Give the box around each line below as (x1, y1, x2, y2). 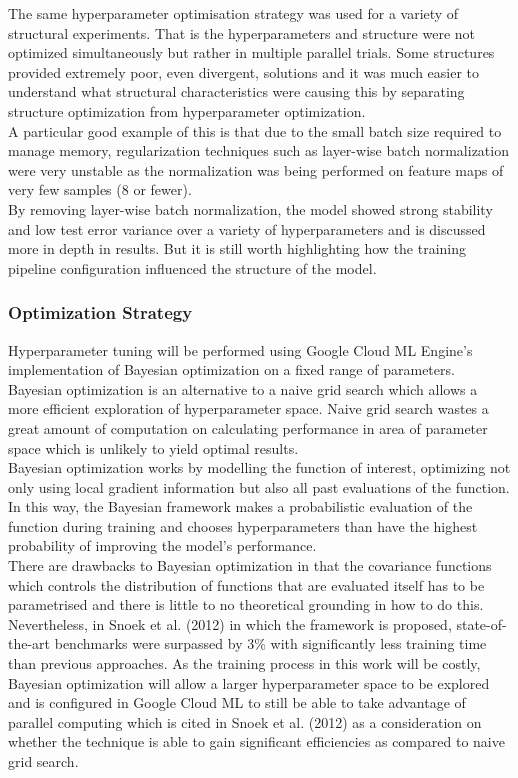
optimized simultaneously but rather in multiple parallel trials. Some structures (8, 42, 495, 63)
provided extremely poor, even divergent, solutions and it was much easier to (8, 61, 480, 82)
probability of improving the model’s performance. (8, 535, 317, 556)
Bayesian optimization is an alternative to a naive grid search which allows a (8, 378, 478, 399)
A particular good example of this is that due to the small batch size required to (8, 120, 502, 141)
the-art (8, 633, 51, 654)
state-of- (456, 613, 507, 634)
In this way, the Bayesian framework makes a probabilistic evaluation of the (8, 496, 473, 517)
